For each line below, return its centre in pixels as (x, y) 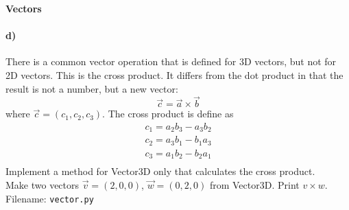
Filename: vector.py (50, 198)
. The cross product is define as (168, 114)
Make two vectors (43, 185)
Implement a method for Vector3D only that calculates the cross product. (160, 171)
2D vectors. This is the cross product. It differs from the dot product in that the (174, 74)
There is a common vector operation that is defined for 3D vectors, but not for (171, 61)
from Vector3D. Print (254, 185)
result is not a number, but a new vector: (92, 88)
